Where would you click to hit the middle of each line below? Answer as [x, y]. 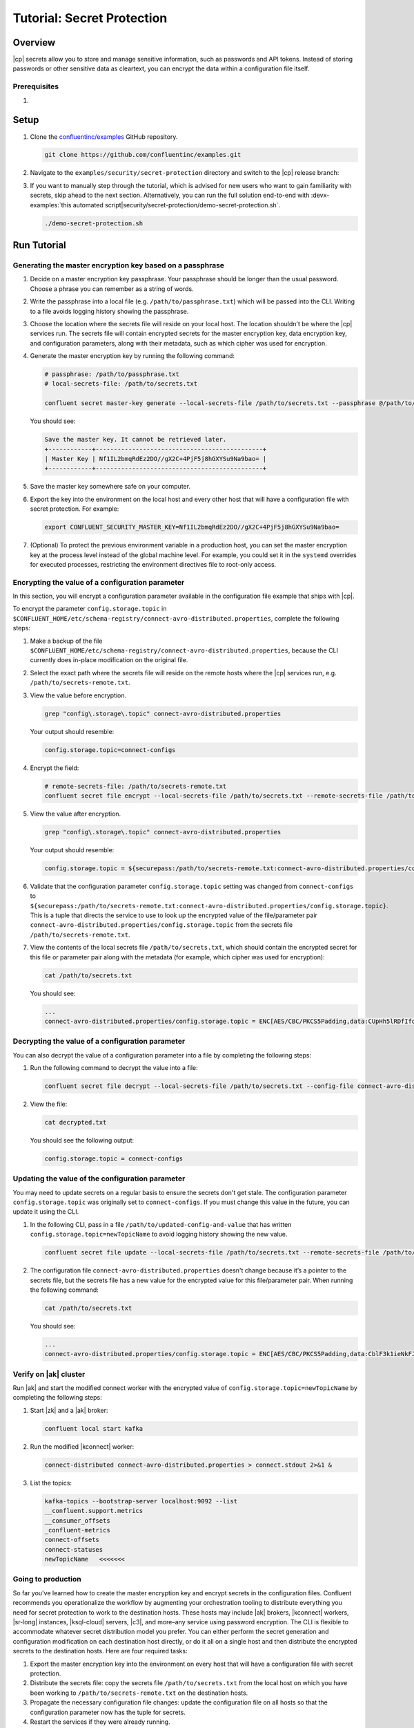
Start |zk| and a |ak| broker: [69, 1410]
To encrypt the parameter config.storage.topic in [90, 609]
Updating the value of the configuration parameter [99, 1178]
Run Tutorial [40, 245]
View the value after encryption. [76, 814]
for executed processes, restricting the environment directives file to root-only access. [153, 564]
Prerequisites [36, 86]
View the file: [49, 1104]
